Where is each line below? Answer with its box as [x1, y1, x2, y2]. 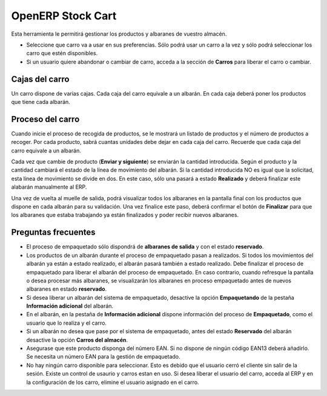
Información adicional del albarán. [26, 302, 114, 310]
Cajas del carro [11, 74, 70, 84]
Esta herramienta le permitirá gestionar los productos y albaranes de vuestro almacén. [11, 30, 227, 37]
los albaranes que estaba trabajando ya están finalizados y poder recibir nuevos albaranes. [11, 212, 239, 219]
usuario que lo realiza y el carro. [26, 319, 107, 326]
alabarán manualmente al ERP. [11, 183, 87, 190]
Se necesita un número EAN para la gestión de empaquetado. [26, 353, 181, 360]
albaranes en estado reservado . [26, 285, 107, 293]
